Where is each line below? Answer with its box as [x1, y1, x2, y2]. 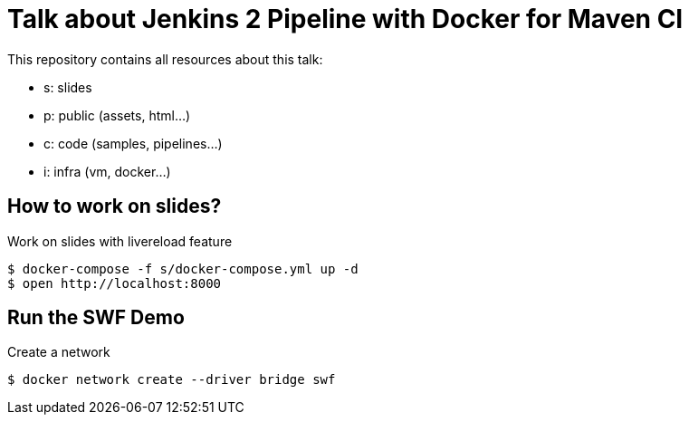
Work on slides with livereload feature [7, 233, 233, 249]
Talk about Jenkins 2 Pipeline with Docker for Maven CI [7, 4, 684, 34]
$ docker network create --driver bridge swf [7, 372, 336, 388]
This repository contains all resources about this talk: [7, 51, 323, 67]
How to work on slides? [7, 195, 222, 218]
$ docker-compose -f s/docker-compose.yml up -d [7, 261, 359, 276]
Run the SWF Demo [7, 306, 185, 330]
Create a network [7, 344, 110, 360]
